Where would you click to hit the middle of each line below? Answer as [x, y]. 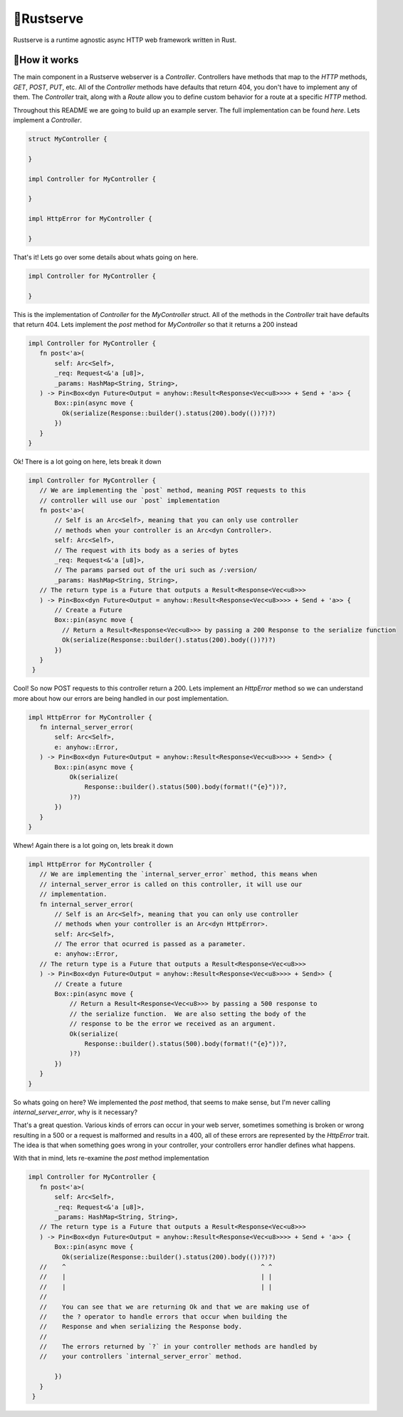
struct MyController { [68, 139]
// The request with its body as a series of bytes [146, 550]
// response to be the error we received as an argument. [173, 1024]
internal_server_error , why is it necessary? [75, 1112]
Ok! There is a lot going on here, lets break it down [87, 461]
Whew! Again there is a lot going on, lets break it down [93, 845]
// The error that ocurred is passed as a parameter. [150, 944]
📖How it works [46, 60]
